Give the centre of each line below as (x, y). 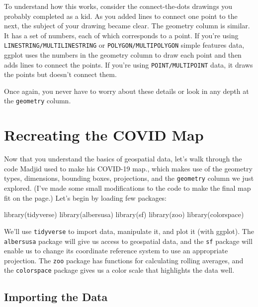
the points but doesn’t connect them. (60, 74)
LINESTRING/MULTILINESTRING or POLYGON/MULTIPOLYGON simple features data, (124, 45)
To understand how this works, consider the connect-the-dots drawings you (118, 6)
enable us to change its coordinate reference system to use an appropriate (116, 251)
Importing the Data (56, 297)
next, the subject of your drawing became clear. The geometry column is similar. (127, 26)
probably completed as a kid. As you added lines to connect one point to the (121, 16)
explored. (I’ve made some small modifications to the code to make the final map (128, 188)
